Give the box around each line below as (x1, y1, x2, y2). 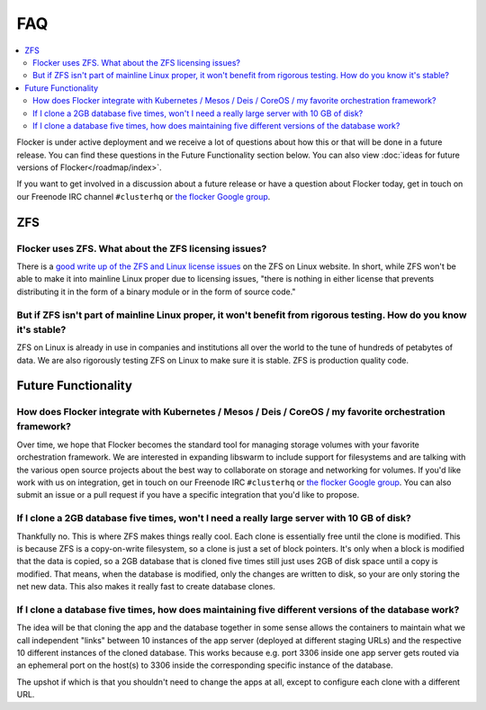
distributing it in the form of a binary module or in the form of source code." (16, 286, 296, 297)
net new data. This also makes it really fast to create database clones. (16, 581, 276, 592)
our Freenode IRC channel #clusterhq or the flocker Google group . (16, 191, 271, 202)
